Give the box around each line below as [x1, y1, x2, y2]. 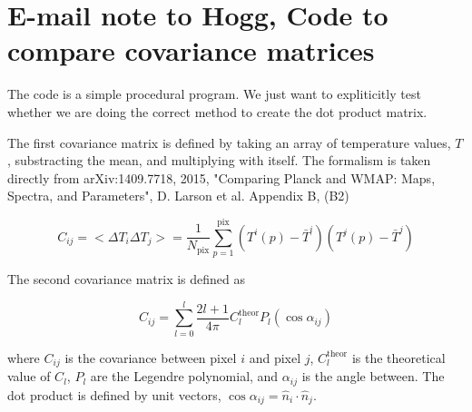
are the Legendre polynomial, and [90, 367, 279, 386]
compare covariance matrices [7, 32, 375, 69]
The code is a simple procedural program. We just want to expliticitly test [7, 84, 421, 103]
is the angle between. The [301, 367, 445, 386]
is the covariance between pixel [64, 348, 237, 367]
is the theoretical [351, 348, 446, 367]
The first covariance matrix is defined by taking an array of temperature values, [7, 132, 451, 152]
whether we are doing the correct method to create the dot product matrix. [7, 102, 428, 121]
